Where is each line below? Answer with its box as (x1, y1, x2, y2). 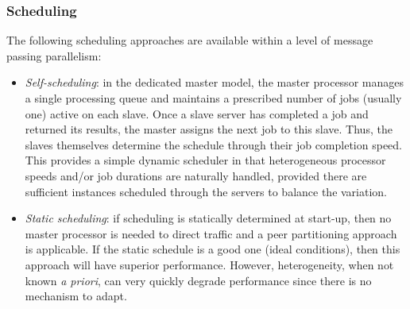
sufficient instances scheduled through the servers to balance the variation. (25, 183, 388, 199)
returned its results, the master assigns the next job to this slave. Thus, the (25, 121, 393, 137)
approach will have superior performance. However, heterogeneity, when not (25, 256, 394, 272)
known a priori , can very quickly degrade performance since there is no (25, 272, 372, 288)
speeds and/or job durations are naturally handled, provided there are (25, 167, 367, 183)
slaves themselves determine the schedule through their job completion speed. (25, 136, 403, 153)
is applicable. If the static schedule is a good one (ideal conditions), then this (25, 241, 400, 257)
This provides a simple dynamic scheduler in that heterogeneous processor (25, 152, 386, 168)
